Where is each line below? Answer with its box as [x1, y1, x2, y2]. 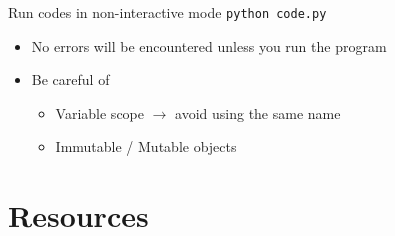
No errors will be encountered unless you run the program [31, 35, 387, 56]
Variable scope [55, 102, 144, 123]
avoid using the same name [175, 102, 341, 123]
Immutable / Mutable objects [55, 136, 237, 157]
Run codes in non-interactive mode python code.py [8, 2, 327, 22]
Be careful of [31, 69, 110, 90]
